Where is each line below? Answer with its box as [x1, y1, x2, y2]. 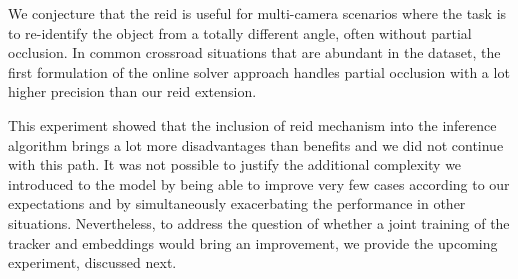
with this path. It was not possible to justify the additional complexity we [8, 154, 462, 175]
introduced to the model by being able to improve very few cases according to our [8, 173, 510, 194]
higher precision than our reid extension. [8, 81, 257, 102]
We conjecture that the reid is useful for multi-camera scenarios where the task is [8, 3, 507, 23]
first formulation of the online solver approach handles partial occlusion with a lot [8, 61, 510, 82]
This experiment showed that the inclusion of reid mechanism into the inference [8, 114, 497, 135]
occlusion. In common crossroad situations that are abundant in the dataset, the [8, 42, 501, 63]
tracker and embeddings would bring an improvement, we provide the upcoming [8, 232, 498, 253]
